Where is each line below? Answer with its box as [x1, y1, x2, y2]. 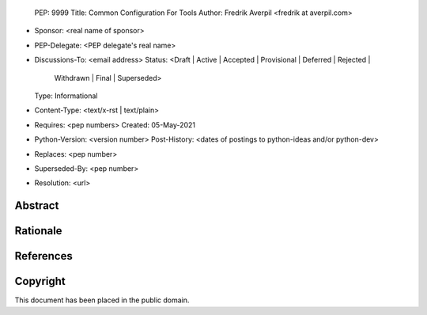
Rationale [14, 224, 62, 237]
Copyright [14, 275, 66, 288]
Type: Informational [34, 91, 98, 101]
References [14, 249, 73, 263]
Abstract [14, 199, 59, 213]
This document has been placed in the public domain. [14, 295, 190, 305]
